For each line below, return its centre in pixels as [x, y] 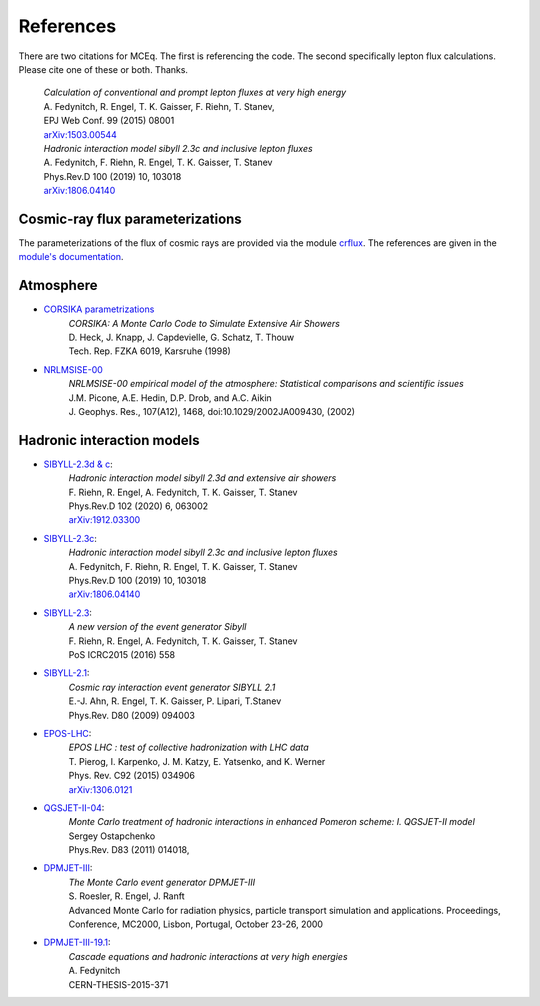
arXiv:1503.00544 [80, 134]
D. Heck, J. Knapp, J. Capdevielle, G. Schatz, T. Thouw [181, 337]
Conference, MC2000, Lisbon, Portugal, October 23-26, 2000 [196, 924]
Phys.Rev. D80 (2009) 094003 [131, 715]
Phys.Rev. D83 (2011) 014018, [129, 850]
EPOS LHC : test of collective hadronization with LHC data [188, 747]
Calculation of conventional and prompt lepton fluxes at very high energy [195, 92]
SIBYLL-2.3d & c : [78, 464]
